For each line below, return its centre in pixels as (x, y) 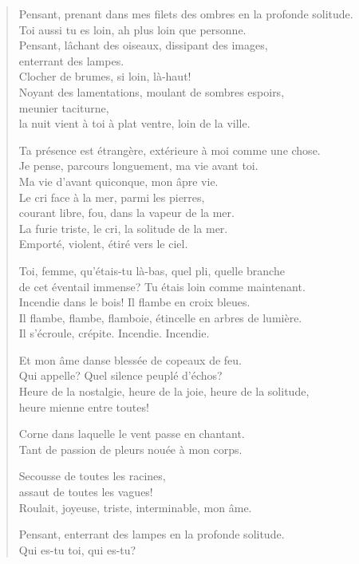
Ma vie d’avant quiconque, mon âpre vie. (118, 181)
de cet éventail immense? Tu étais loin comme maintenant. (162, 286)
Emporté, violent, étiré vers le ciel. (103, 244)
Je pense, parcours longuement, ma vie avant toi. (138, 166)
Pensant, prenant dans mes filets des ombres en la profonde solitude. (186, 14)
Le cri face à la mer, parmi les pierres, (112, 197)
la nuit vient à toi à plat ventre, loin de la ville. (134, 123)
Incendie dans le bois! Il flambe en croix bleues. (134, 302)
